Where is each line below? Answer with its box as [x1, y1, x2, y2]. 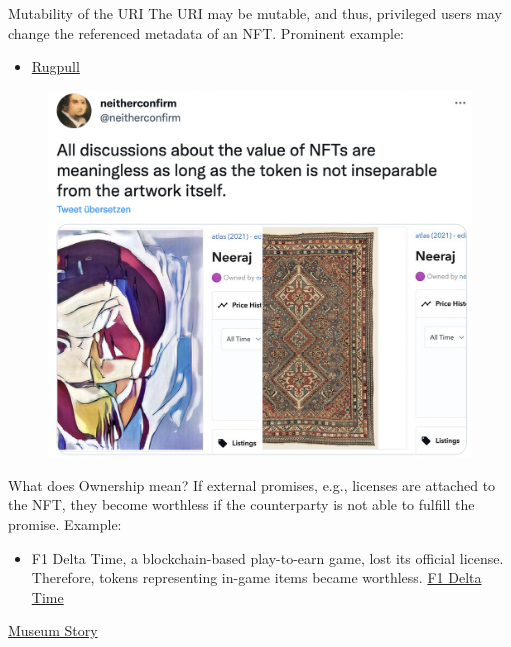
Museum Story [8, 620, 98, 641]
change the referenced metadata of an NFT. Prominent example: [8, 22, 404, 43]
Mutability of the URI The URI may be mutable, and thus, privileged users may [8, 3, 502, 23]
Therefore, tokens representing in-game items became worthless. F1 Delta [31, 567, 482, 588]
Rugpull [31, 56, 80, 77]
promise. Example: [8, 514, 122, 534]
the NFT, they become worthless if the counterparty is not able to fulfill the [8, 494, 475, 515]
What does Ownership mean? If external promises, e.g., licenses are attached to [8, 474, 496, 495]
